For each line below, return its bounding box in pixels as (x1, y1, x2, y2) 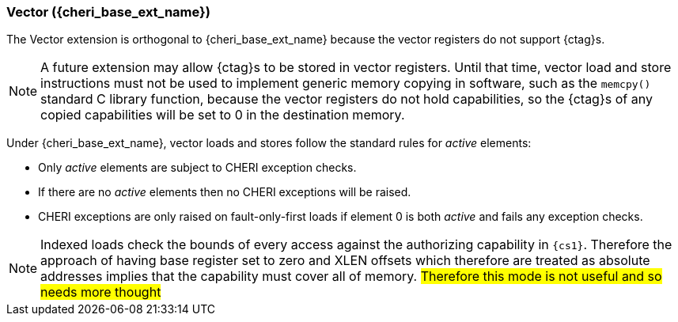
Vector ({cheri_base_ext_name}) (6, 4, 210, 20)
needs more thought (40, 284, 161, 301)
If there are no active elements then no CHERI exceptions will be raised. (38, 185, 411, 199)
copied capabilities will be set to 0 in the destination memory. (40, 107, 405, 123)
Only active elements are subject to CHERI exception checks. (38, 161, 357, 175)
